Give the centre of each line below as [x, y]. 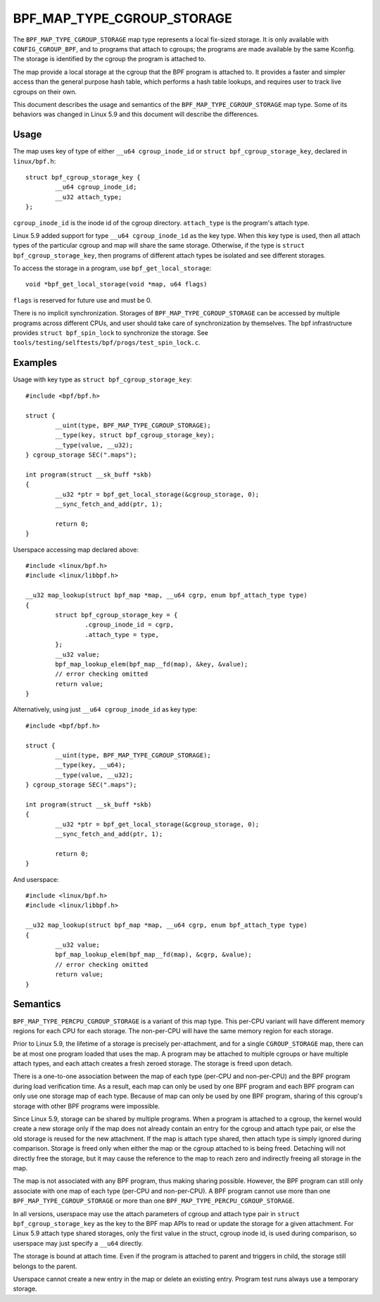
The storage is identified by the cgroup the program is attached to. [110, 59]
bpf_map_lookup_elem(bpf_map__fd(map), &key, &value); [152, 664]
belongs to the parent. [45, 1266]
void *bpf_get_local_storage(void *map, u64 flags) [116, 284]
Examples [35, 363]
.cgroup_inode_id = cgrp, [129, 625]
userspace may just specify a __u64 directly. [78, 1243]
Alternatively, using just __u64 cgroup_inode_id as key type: [105, 709]
